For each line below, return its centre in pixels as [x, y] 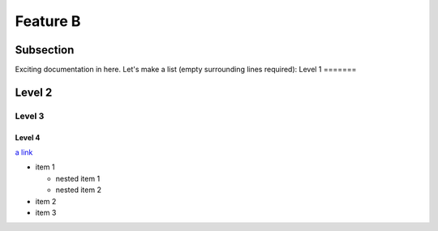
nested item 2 [78, 190]
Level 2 [34, 92]
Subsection [45, 50]
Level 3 [30, 116]
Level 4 [28, 137]
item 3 [46, 212]
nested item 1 [78, 178]
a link [24, 152]
